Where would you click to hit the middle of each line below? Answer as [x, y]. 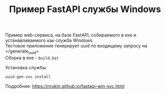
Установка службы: [26, 67]
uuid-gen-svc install [28, 77]
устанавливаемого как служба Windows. [49, 40]
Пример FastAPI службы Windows [85, 9]
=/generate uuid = [22, 52]
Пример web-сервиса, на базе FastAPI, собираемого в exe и [71, 35]
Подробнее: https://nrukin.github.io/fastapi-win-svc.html [65, 86]
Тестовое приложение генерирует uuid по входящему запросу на [76, 46]
